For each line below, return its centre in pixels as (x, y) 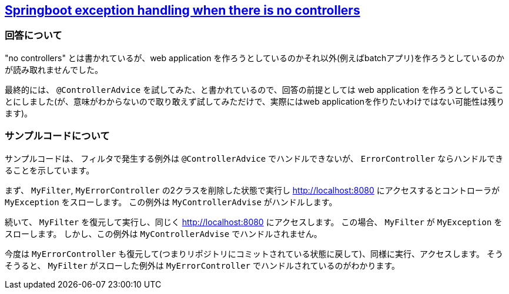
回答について (34, 36)
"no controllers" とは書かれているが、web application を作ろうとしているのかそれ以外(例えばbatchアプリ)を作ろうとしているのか (255, 58)
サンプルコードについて (57, 136)
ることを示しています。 (50, 170)
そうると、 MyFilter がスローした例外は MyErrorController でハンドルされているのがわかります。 (202, 265)
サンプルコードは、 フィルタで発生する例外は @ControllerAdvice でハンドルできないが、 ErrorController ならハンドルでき (254, 158)
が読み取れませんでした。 (54, 69)
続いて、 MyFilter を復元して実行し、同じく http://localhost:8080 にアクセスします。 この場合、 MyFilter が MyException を (254, 222)
